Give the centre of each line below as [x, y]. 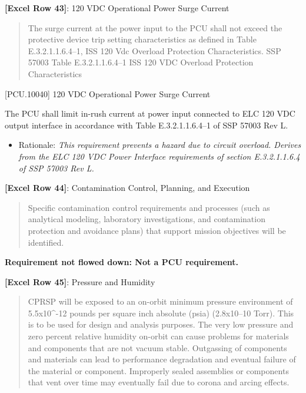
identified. [46, 242]
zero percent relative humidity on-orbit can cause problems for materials [158, 336]
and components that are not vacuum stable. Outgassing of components [157, 347]
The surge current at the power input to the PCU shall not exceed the [155, 27]
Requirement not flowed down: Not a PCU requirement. [122, 262]
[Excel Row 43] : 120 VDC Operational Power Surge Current [117, 8]
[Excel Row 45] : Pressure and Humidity [80, 281]
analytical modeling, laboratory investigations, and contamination [147, 219]
